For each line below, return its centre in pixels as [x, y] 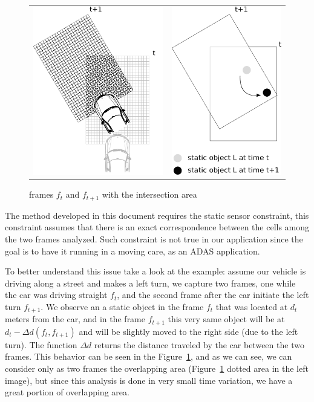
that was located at [252, 306]
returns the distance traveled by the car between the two [199, 344]
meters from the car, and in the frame [75, 319]
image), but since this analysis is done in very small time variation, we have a [149, 380]
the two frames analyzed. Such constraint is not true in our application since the [154, 238]
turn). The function [41, 344]
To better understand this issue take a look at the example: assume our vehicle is [155, 271]
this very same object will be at [226, 319]
